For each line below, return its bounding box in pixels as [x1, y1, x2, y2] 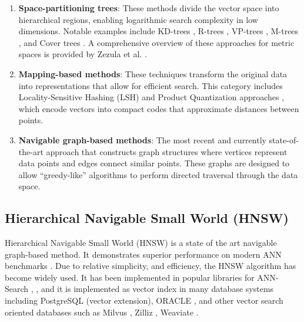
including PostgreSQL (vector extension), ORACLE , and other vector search [5, 294, 283, 307]
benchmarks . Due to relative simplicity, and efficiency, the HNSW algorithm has [5, 259, 296, 272]
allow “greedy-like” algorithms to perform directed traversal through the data [18, 168, 298, 180]
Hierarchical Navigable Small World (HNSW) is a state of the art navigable [5, 236, 277, 249]
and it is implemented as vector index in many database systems [41, 282, 274, 295]
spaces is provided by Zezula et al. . [18, 48, 147, 60]
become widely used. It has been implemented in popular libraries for [5, 271, 255, 283]
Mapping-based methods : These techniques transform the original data [18, 67, 288, 80]
